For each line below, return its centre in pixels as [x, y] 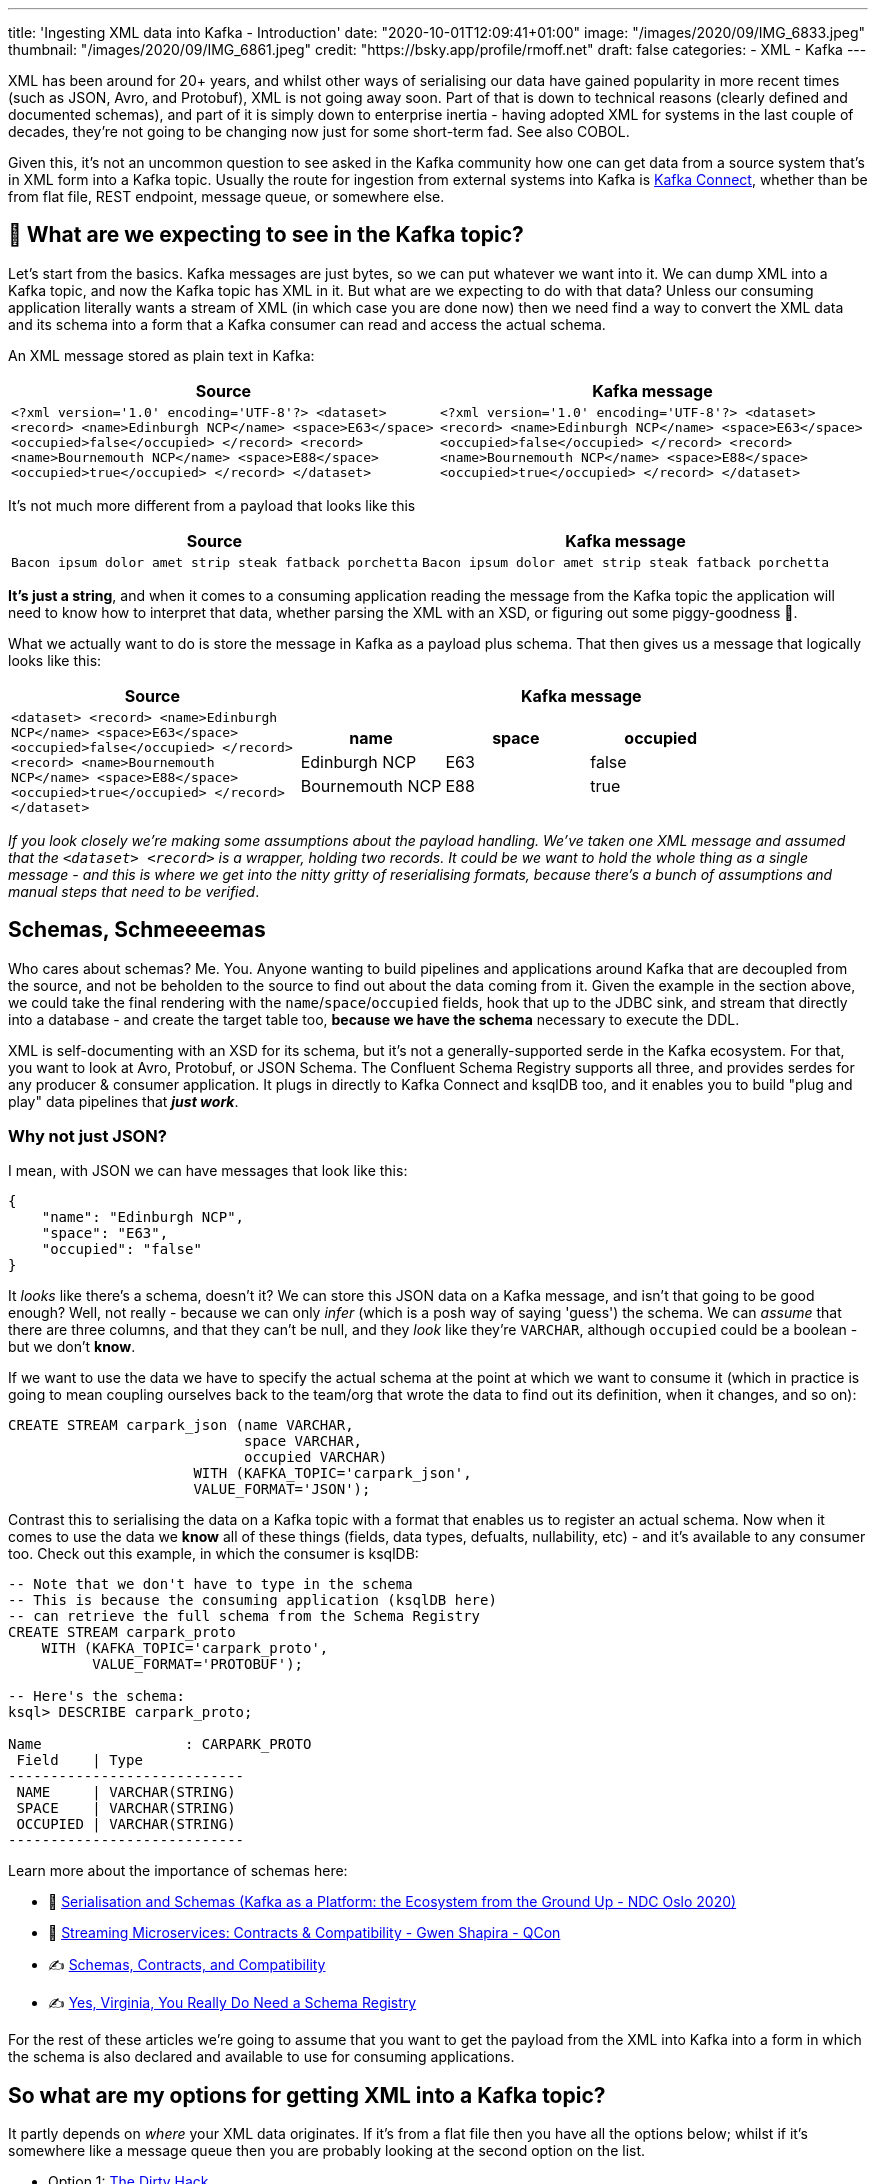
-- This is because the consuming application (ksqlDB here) [252, 1600]
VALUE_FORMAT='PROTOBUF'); [198, 1664]
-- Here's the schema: [97, 1696]
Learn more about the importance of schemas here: [178, 1871]
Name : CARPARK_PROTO [160, 1744]
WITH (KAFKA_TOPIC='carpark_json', [332, 1473]
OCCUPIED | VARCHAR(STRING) [126, 1824]
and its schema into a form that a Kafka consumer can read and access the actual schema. [307, 324]
